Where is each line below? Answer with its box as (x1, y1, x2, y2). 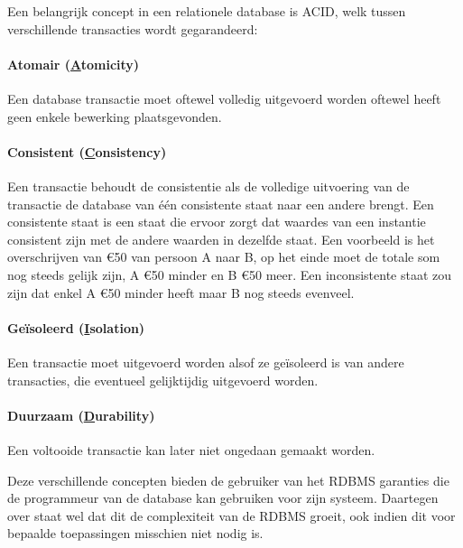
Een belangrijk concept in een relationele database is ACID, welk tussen (7, 2, 406, 20)
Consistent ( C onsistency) (7, 142, 167, 161)
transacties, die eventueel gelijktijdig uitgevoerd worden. (7, 370, 319, 389)
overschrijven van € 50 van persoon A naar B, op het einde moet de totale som (7, 247, 440, 266)
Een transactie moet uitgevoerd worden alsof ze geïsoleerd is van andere (7, 352, 404, 371)
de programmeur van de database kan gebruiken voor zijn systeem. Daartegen (7, 488, 439, 507)
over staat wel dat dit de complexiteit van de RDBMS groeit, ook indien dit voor (7, 506, 456, 525)
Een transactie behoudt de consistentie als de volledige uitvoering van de (7, 176, 410, 195)
